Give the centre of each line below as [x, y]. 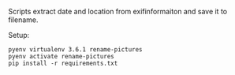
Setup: [19, 35]
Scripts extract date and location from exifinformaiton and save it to [117, 11]
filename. [23, 20]
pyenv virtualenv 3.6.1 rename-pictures [76, 50]
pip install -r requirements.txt [63, 63]
